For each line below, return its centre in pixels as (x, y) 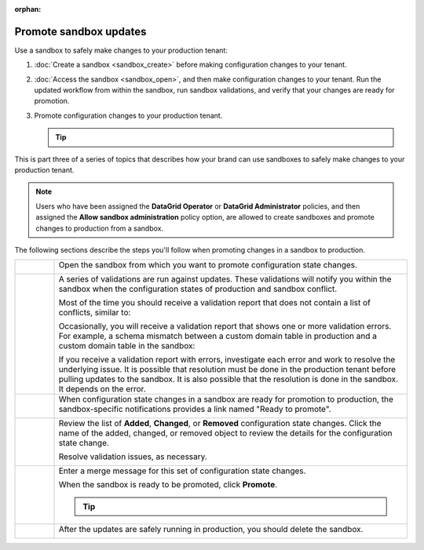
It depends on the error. (102, 389)
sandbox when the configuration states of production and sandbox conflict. (198, 289)
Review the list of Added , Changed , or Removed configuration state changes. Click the (220, 424)
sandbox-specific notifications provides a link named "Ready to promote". (195, 410)
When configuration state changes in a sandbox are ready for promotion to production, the (226, 399)
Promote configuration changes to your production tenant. (128, 115)
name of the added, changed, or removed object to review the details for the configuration (225, 433)
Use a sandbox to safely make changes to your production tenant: (121, 50)
